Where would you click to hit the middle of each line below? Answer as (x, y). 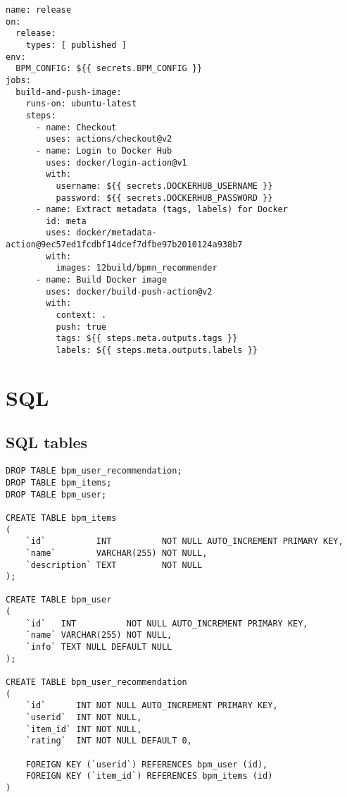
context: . (81, 315)
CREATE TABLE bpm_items (61, 518)
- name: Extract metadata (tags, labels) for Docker (162, 210)
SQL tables (46, 442)
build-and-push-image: (69, 92)
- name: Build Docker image (101, 280)
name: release (39, 10)
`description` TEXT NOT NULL (114, 565)
